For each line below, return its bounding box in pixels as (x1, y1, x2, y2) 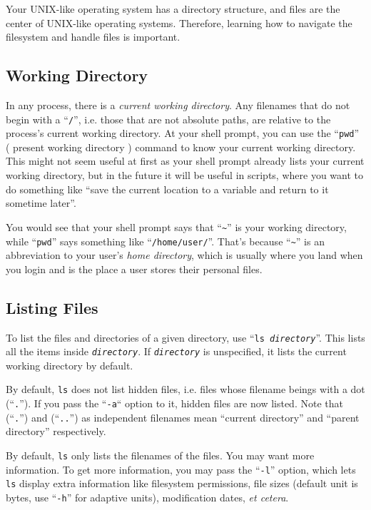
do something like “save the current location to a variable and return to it (6, 181, 329, 196)
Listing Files (6, 296, 98, 318)
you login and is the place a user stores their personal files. (6, 261, 263, 276)
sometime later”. (6, 195, 76, 210)
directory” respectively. (6, 424, 106, 439)
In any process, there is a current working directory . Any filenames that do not (6, 97, 350, 112)
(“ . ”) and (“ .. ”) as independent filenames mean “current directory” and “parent (6, 409, 360, 424)
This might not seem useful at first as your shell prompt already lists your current (6, 153, 365, 168)
